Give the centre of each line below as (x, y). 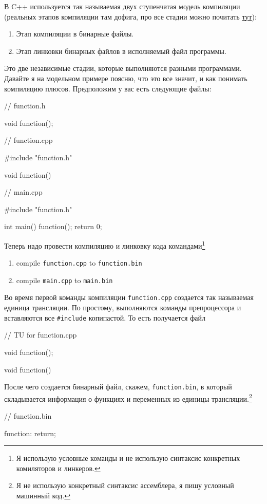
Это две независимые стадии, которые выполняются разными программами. (123, 68)
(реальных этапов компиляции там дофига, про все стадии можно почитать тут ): (130, 16)
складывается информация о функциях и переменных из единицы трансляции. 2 (128, 398)
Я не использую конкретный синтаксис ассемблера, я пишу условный (125, 485)
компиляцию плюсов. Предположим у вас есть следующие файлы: (108, 88)
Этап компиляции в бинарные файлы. (75, 34)
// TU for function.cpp (41, 335)
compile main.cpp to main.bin (64, 280)
